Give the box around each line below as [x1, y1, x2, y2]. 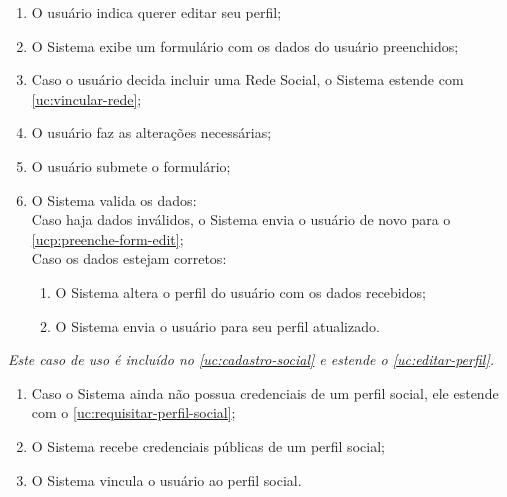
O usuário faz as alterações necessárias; [31, 122, 272, 143]
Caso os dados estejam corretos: [31, 248, 227, 269]
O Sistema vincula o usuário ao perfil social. [31, 469, 302, 490]
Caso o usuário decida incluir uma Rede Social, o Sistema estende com [31, 69, 464, 90]
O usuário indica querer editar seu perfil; [31, 2, 282, 22]
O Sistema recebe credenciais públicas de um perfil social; [31, 435, 385, 456]
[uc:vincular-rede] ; [31, 88, 142, 109]
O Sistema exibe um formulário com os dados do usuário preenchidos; [31, 35, 459, 56]
